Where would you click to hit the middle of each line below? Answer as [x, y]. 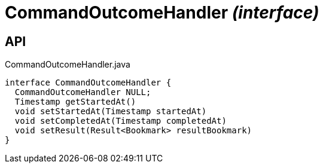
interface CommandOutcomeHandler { [88, 83]
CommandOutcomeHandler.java [68, 65]
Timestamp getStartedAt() [75, 102]
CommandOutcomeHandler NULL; [83, 92]
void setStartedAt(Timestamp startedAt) [111, 112]
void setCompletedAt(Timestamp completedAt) [121, 121]
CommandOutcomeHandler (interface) [162, 13]
